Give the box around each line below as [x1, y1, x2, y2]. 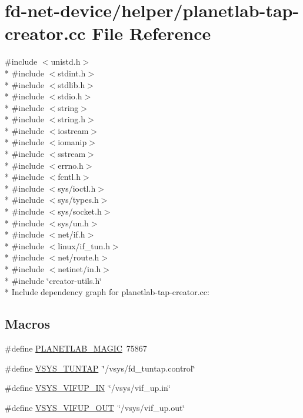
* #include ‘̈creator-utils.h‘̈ [5, 274, 102, 286]
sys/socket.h [58, 205, 102, 218]
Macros [5, 315, 50, 333]
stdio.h [58, 90, 82, 102]
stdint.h [58, 66, 86, 79]
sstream [58, 148, 86, 160]
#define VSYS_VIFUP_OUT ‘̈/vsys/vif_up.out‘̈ [5, 401, 185, 413]
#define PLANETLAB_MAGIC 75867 [5, 342, 147, 354]
